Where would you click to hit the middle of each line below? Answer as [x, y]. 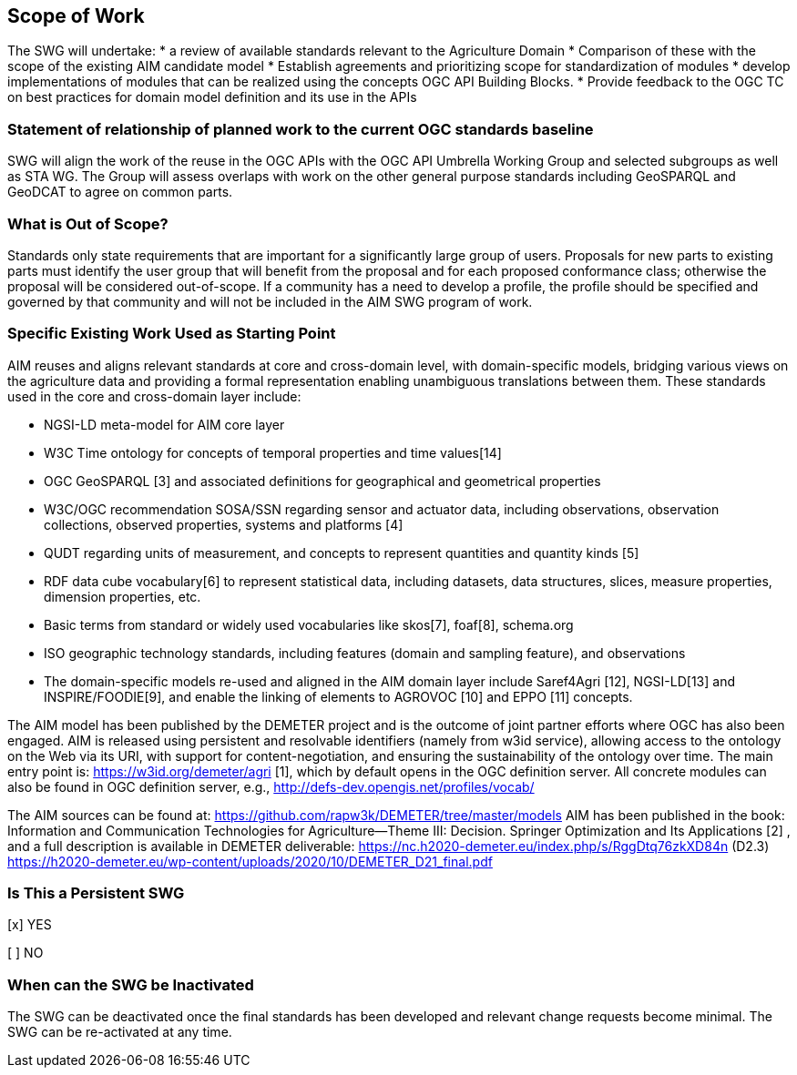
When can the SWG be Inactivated [131, 984]
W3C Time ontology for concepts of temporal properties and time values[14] [273, 452]
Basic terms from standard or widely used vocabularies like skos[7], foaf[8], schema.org [309, 624]
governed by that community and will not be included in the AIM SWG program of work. [270, 301]
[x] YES [30, 925]
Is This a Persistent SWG [96, 893]
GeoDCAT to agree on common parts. [120, 192]
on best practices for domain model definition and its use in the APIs [212, 97]
